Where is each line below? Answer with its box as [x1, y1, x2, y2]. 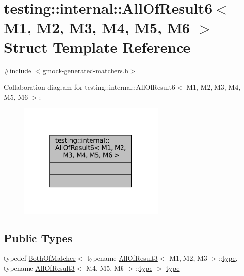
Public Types [4, 230, 73, 245]
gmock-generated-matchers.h [42, 65, 128, 75]
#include [4, 65, 31, 75]
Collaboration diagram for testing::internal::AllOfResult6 [4, 82, 175, 92]
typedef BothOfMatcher [4, 253, 76, 263]
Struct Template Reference [4, 36, 191, 57]
